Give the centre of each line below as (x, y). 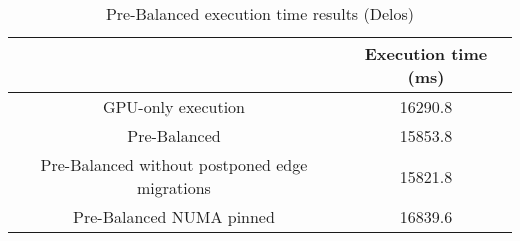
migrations (174, 187)
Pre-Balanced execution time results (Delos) (260, 13)
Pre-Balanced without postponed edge (174, 164)
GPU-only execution (174, 106)
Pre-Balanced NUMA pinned (174, 216)
